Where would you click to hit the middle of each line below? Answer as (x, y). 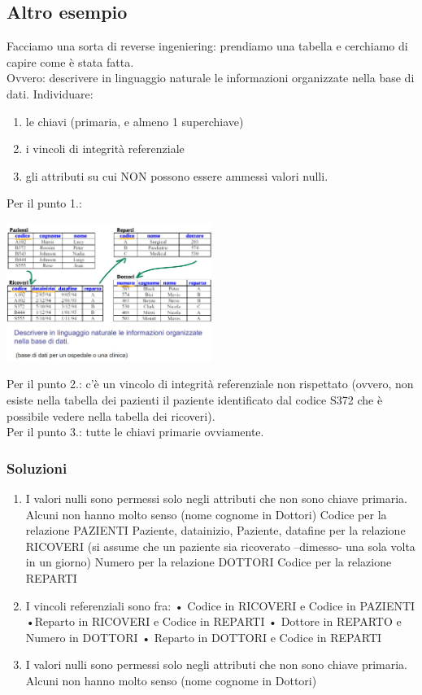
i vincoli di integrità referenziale (105, 149)
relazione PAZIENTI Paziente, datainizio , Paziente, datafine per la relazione (215, 530)
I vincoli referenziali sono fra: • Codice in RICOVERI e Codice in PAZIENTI (220, 605)
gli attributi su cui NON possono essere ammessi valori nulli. (177, 175)
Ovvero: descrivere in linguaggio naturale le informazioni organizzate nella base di (211, 78)
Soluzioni (37, 468)
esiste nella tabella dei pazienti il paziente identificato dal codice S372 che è (195, 399)
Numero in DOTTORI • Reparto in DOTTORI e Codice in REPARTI (204, 637)
